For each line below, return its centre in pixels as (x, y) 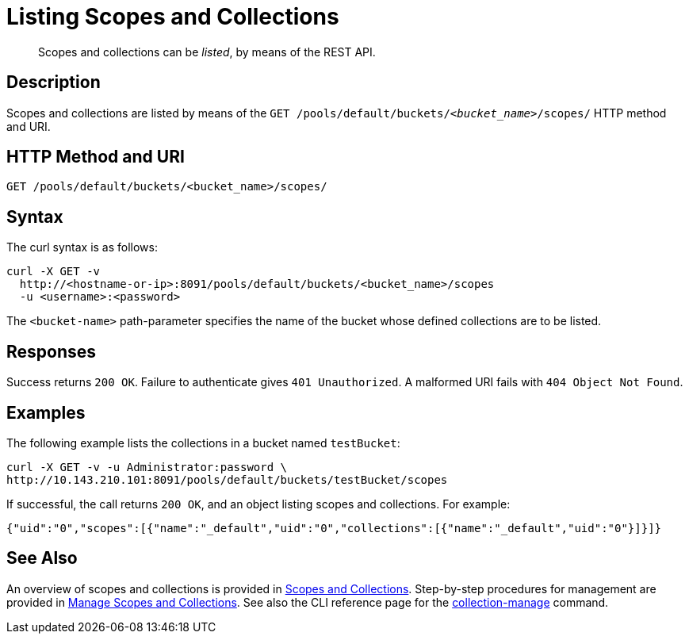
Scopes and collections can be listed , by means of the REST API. (207, 52)
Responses (52, 351)
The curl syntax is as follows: (82, 247)
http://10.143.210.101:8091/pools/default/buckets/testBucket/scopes (227, 479)
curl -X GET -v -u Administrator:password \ (147, 467)
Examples (46, 412)
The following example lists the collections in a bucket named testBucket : (203, 443)
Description (54, 82)
